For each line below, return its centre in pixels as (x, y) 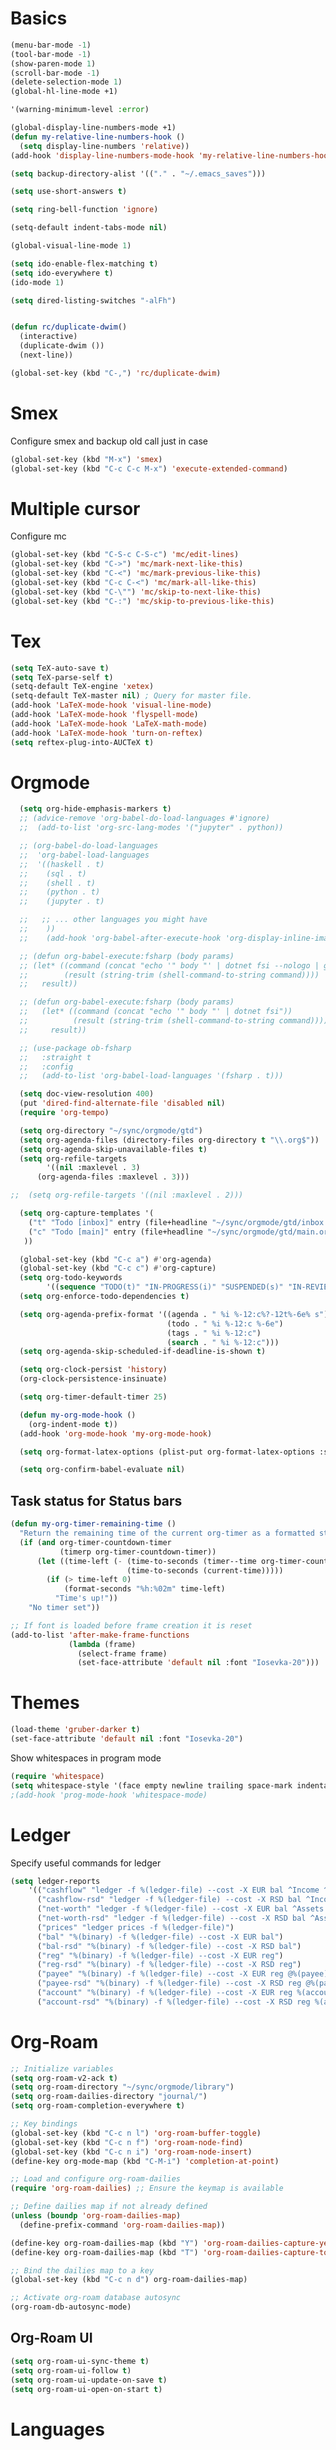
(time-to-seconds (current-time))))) (205, 1570)
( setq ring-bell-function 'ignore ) (84, 210)
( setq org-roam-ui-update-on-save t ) (89, 2380)
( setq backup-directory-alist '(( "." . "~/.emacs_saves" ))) (138, 173)
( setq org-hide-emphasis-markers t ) (95, 809)
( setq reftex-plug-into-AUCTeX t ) (82, 742)
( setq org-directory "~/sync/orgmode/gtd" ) (111, 1130)
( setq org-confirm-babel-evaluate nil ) (102, 1470)
